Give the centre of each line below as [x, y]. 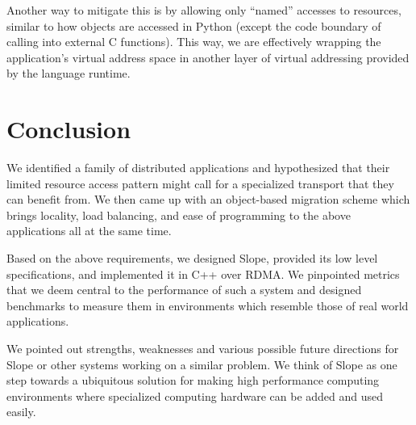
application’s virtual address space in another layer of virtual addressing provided [208, 57]
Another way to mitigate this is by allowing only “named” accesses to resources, [204, 10]
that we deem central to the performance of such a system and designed [184, 290]
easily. [21, 412]
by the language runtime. [69, 73]
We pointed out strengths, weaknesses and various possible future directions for [203, 349]
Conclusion [69, 129]
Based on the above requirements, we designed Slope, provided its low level [192, 258]
